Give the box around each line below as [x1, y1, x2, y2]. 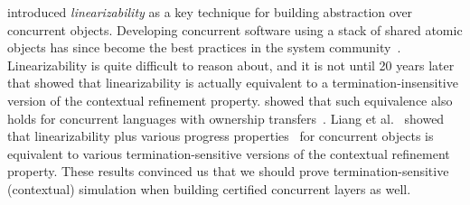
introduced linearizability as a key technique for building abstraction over [7, 3, 413, 21]
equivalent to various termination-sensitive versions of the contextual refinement [7, 144, 450, 163]
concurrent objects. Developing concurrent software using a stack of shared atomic [7, 20, 463, 39]
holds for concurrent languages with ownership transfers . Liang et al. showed [7, 108, 445, 127]
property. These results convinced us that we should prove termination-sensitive [7, 162, 449, 181]
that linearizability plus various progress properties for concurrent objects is [7, 126, 434, 145]
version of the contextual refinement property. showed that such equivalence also [7, 90, 453, 109]
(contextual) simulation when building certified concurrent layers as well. [7, 179, 411, 198]
